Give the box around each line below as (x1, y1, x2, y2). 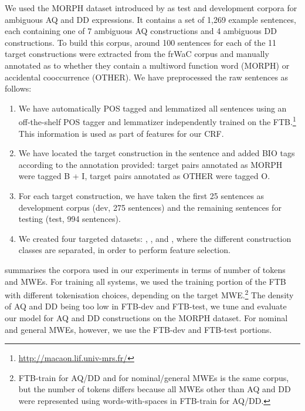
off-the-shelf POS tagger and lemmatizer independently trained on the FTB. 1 (18, 114, 296, 127)
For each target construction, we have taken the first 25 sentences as (18, 189, 265, 201)
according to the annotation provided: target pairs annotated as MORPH (18, 158, 283, 170)
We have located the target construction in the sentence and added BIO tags (18, 147, 295, 159)
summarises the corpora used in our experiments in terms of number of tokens (5, 263, 286, 275)
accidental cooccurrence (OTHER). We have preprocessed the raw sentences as (5, 70, 289, 83)
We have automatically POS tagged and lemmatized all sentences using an (18, 102, 287, 114)
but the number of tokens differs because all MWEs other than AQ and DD (18, 383, 291, 395)
